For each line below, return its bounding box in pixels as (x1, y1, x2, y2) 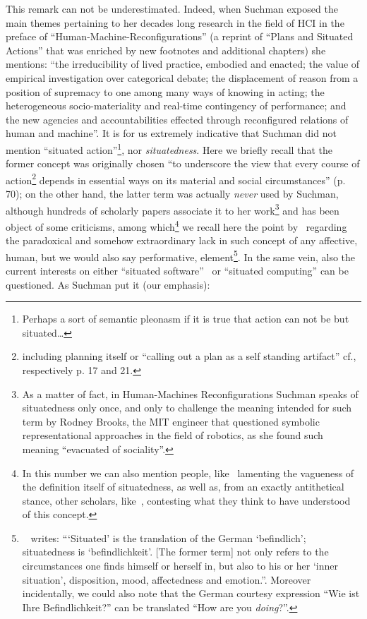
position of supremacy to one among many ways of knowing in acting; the (6, 84, 325, 99)
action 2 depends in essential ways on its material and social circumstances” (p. (6, 170, 346, 187)
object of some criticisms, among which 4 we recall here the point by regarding (6, 217, 347, 234)
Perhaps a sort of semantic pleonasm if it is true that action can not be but (22, 311, 349, 326)
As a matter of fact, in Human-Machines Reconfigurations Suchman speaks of (22, 386, 359, 401)
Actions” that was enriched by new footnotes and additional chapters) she (6, 42, 326, 57)
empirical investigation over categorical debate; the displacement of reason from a (6, 70, 359, 85)
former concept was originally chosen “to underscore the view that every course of (6, 156, 360, 171)
